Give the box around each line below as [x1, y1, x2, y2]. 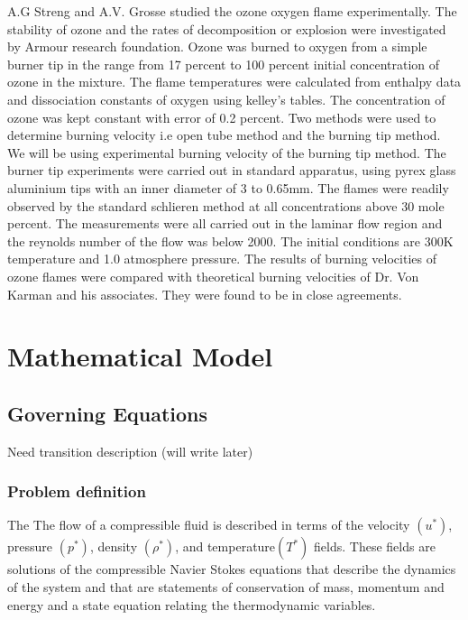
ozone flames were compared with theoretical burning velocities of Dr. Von [7, 266, 419, 285]
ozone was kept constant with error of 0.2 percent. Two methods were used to [7, 107, 436, 126]
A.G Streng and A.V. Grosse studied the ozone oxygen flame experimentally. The [7, 2, 457, 20]
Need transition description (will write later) [7, 441, 253, 460]
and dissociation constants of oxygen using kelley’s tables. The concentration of [7, 89, 445, 108]
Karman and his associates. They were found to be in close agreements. [7, 284, 402, 303]
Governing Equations [7, 399, 208, 427]
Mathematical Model [7, 338, 273, 375]
